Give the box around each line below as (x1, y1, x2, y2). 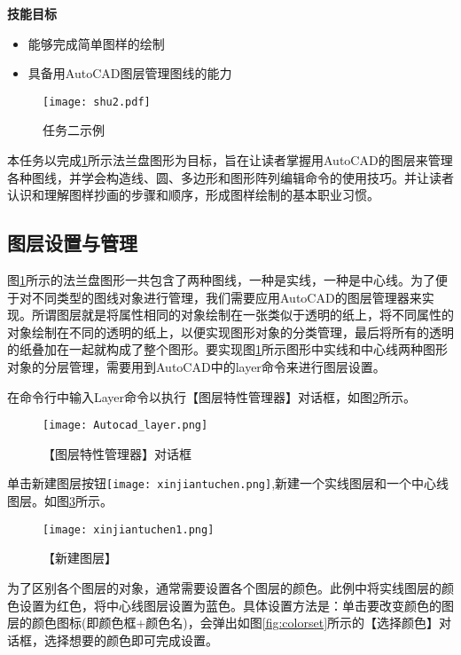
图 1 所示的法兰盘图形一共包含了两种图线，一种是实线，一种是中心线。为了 (7, 271, 435, 289)
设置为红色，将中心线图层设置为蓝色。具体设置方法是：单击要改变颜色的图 (19, 596, 454, 614)
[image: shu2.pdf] (43, 95, 151, 108)
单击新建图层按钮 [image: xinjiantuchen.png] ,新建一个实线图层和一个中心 (7, 474, 437, 493)
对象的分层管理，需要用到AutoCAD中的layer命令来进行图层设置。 (7, 357, 386, 375)
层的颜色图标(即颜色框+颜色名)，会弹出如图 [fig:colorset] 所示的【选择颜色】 (7, 613, 440, 632)
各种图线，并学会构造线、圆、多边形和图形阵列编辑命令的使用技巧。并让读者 (7, 168, 454, 186)
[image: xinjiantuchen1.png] (43, 523, 215, 536)
